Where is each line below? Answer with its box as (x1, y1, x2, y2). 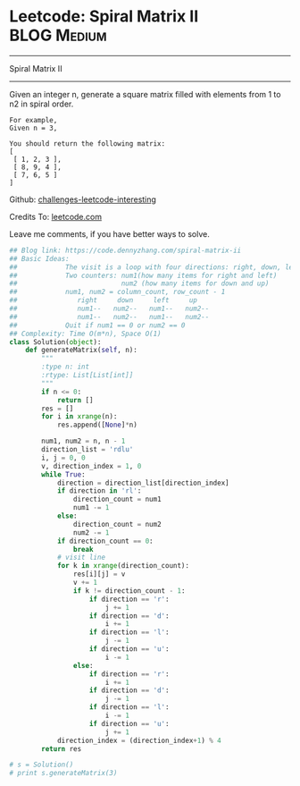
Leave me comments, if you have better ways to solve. (9, 228, 210, 239)
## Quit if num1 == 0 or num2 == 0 (9, 320, 186, 330)
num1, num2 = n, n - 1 (41, 436, 126, 446)
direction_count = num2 (72, 520, 162, 528)
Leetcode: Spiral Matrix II (9, 6, 199, 27)
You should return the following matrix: (9, 139, 166, 148)
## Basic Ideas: (9, 254, 70, 263)
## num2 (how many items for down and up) (9, 279, 270, 288)
